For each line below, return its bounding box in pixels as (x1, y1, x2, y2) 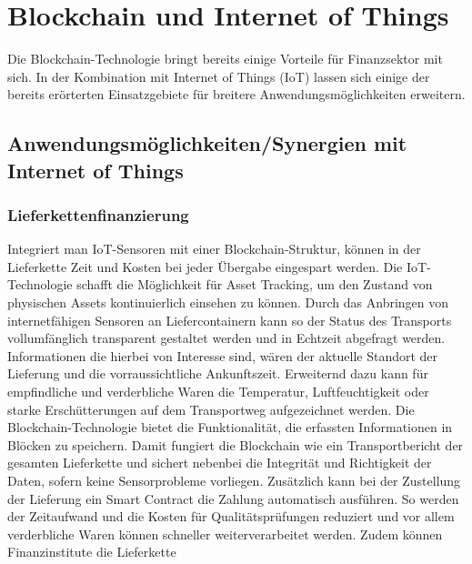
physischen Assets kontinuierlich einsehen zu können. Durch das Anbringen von (7, 293, 449, 312)
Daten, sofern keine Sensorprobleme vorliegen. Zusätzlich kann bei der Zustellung (7, 471, 461, 490)
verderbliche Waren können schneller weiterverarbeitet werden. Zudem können (7, 524, 443, 543)
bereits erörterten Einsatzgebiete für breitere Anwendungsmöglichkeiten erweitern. (7, 85, 466, 104)
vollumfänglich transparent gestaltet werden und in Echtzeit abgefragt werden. (7, 328, 446, 347)
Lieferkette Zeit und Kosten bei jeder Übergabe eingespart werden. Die (7, 257, 403, 276)
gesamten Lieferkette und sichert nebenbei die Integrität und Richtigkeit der (7, 453, 432, 472)
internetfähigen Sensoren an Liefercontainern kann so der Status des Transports (7, 310, 452, 329)
